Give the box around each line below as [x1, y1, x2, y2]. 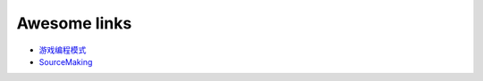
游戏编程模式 [38, 45, 87, 55]
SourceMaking [38, 56, 93, 67]
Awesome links [16, 13, 132, 33]
